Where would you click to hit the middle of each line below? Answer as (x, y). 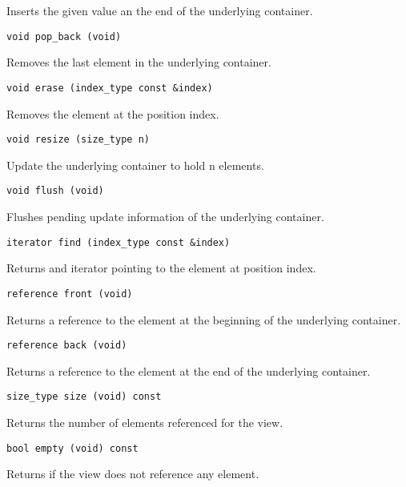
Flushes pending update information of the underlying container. (165, 216)
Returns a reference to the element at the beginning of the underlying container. (204, 319)
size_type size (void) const (84, 397)
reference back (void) (67, 346)
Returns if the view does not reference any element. (133, 474)
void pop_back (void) (64, 36)
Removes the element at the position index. (113, 113)
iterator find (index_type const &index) (119, 242)
